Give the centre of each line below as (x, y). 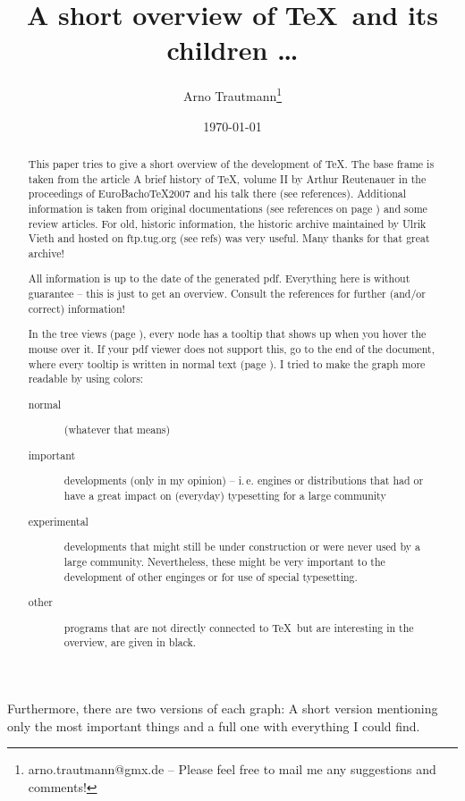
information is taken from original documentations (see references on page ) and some (228, 208)
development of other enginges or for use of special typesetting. (211, 576)
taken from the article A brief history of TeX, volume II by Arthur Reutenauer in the (227, 178)
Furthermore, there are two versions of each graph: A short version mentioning (223, 708)
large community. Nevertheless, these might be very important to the (224, 561)
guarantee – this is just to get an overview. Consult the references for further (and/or (227, 294)
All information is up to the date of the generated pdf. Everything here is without (219, 278)
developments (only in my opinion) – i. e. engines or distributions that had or (244, 481)
